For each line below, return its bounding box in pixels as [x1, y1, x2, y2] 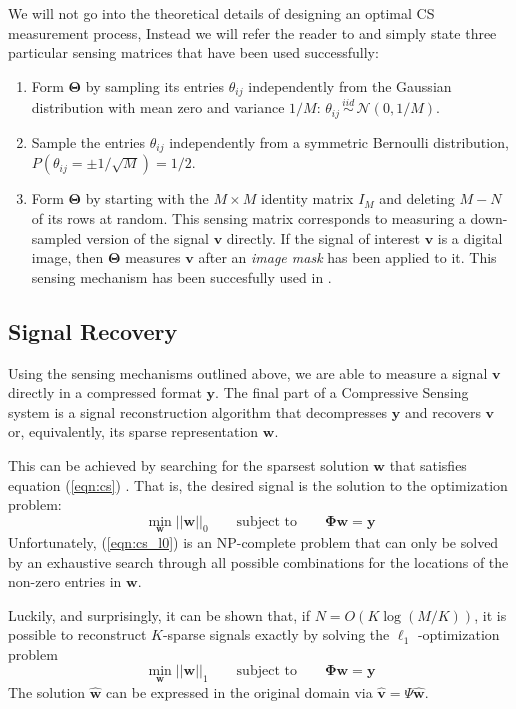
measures [125, 247, 181, 268]
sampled [31, 227, 82, 248]
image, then [31, 247, 104, 268]
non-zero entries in [8, 571, 122, 592]
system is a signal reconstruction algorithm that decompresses [8, 401, 388, 422]
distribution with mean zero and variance [31, 97, 285, 118]
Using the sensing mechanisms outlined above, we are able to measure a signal [8, 362, 488, 383]
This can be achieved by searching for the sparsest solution [8, 454, 369, 475]
